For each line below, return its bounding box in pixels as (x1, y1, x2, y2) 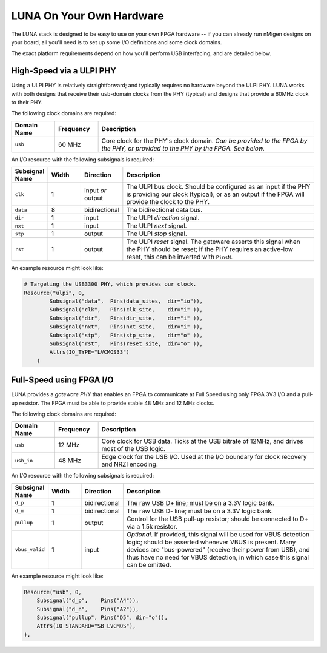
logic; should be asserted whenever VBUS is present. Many (126, 538, 296, 546)
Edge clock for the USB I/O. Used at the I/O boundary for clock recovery (101, 453, 307, 461)
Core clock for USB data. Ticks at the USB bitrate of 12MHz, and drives (101, 437, 303, 445)
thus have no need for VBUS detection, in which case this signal (126, 553, 309, 561)
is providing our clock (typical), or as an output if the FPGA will (126, 190, 305, 198)
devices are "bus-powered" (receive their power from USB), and (126, 545, 310, 553)
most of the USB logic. (101, 445, 166, 453)
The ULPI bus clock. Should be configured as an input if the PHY (126, 183, 311, 191)
